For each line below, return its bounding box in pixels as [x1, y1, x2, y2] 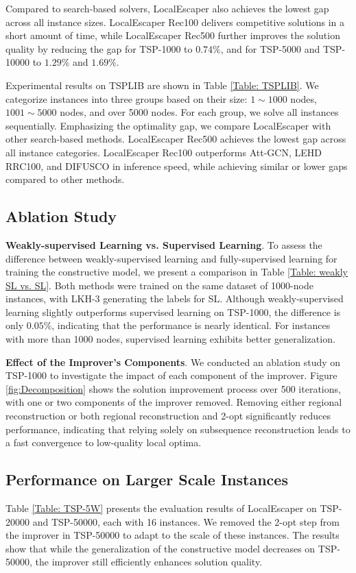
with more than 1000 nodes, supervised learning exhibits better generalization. [5, 332, 335, 346]
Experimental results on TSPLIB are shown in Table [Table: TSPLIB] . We [5, 77, 319, 92]
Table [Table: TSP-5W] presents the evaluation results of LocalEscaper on [5, 501, 317, 515]
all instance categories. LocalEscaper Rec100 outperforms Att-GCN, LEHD [5, 145, 322, 159]
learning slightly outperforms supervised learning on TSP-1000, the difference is [5, 304, 341, 319]
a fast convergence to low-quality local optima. [5, 435, 202, 450]
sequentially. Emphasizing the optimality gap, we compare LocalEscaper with [5, 118, 331, 132]
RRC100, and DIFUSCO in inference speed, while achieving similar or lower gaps [5, 158, 348, 173]
